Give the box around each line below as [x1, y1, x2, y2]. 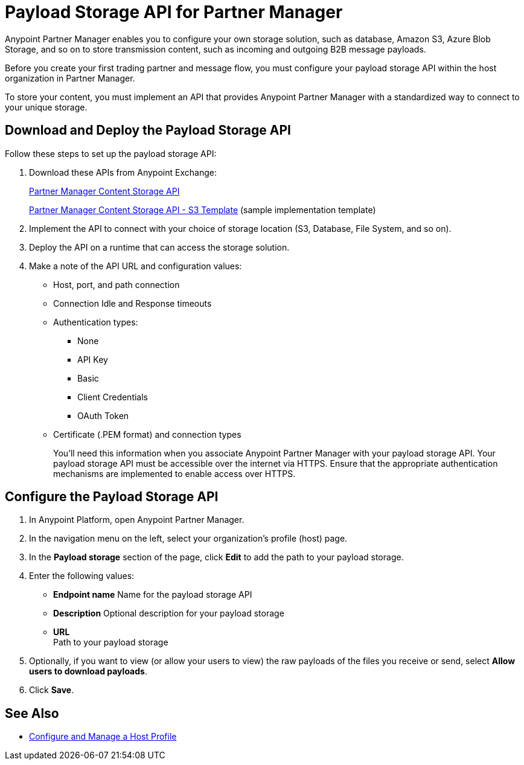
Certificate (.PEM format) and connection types [53, 429, 241, 440]
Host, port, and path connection [53, 279, 180, 290]
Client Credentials [77, 391, 149, 402]
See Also [5, 705, 59, 721]
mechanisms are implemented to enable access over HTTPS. [53, 468, 296, 479]
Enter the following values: [29, 571, 135, 581]
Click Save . [29, 685, 74, 696]
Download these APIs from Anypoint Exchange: [29, 167, 217, 178]
